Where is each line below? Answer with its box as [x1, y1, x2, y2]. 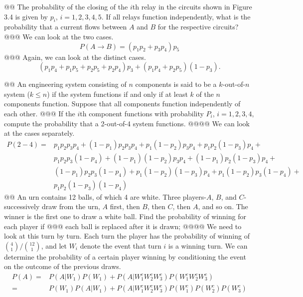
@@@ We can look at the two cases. [4, 31, 114, 41]
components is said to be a [135, 79, 217, 89]
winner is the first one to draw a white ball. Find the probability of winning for [4, 211, 246, 222]
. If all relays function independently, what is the [101, 11, 251, 21]
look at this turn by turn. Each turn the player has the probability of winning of [4, 231, 250, 241]
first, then [110, 201, 140, 212]
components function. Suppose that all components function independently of [4, 98, 241, 109]
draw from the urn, [42, 201, 100, 212]
